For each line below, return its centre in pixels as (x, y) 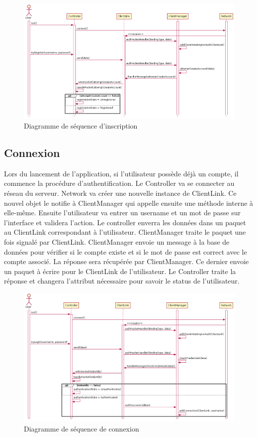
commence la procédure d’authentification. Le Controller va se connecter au (119, 183)
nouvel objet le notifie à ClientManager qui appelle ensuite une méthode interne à (129, 203)
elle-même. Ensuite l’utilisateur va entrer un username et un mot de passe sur (123, 213)
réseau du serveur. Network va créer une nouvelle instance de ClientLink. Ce (120, 193)
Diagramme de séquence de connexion (82, 428)
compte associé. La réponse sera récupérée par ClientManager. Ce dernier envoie (127, 261)
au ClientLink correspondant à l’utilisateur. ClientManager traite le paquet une (125, 232)
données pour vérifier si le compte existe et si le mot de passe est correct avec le (126, 251)
